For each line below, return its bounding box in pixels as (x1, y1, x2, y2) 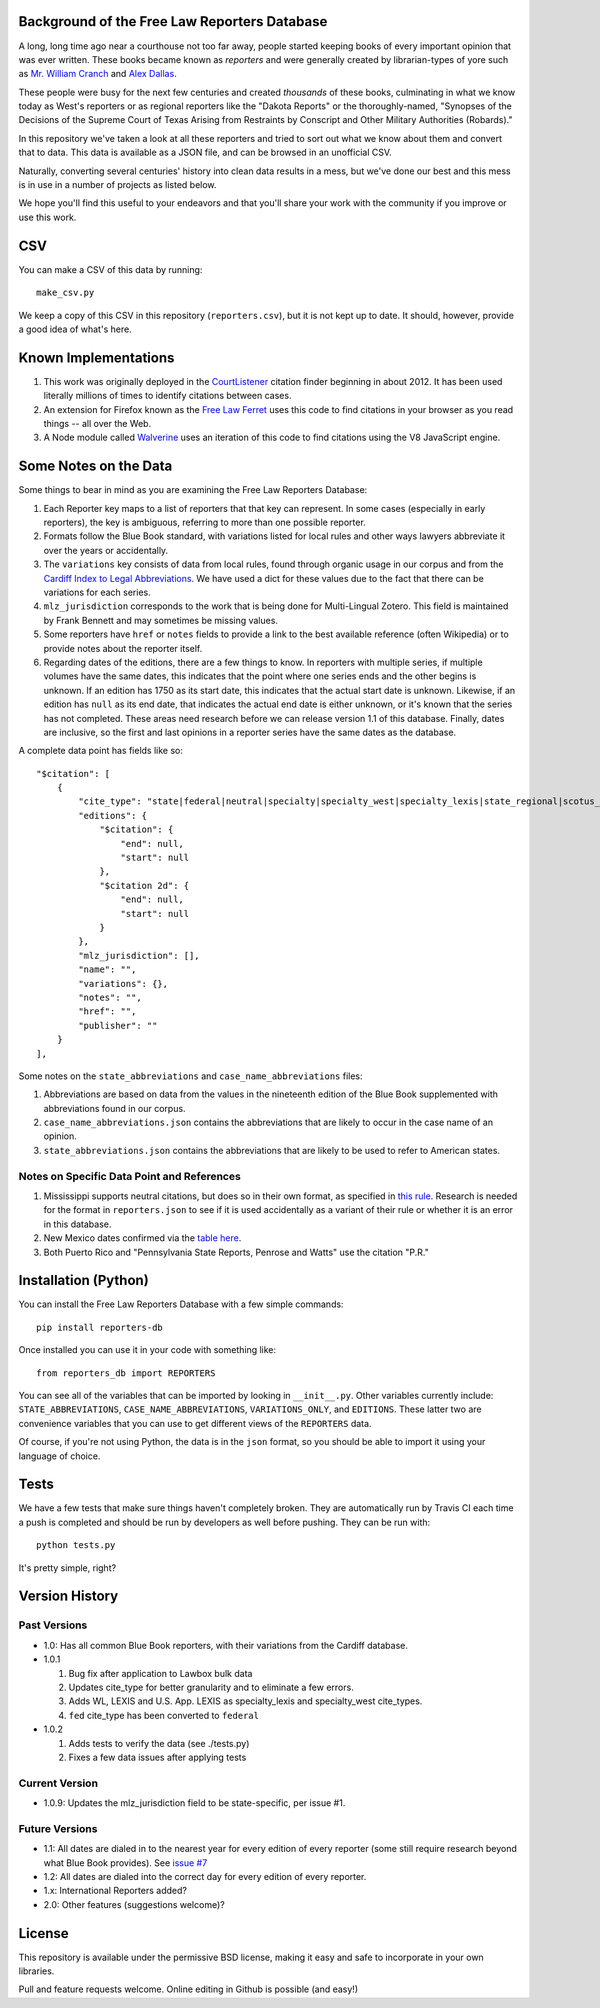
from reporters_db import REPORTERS (36, 1367, 216, 1379)
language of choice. (18, 1450, 101, 1462)
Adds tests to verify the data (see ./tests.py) (68, 1737, 250, 1749)
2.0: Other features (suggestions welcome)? (43, 1898, 225, 1910)
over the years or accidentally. (43, 544, 169, 556)
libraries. (18, 1965, 55, 1977)
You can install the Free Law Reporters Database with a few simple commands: (18, 1298, 344, 1310)
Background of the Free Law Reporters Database (18, 13, 328, 30)
